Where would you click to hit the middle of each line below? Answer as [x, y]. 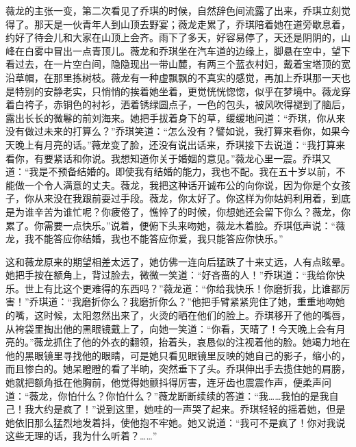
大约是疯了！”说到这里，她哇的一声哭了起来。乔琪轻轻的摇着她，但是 [190, 409]
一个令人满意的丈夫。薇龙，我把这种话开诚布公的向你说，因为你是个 [178, 184]
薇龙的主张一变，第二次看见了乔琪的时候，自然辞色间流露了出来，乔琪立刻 [173, 10]
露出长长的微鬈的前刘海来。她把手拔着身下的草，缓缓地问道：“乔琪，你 [166, 117]
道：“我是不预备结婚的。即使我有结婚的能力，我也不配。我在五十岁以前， [171, 171]
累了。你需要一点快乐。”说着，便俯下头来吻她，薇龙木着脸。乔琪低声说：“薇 [176, 225]
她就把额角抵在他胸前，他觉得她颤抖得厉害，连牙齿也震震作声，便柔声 [164, 382]
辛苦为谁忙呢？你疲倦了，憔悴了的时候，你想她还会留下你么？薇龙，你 [192, 211]
